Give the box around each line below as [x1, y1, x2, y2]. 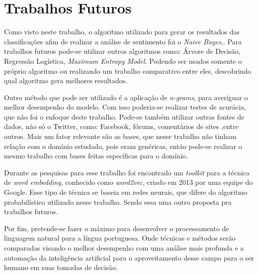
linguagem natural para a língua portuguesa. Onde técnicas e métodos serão [4, 233, 236, 243]
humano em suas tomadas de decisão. [4, 262, 118, 273]
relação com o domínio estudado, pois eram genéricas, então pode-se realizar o [4, 140, 242, 151]
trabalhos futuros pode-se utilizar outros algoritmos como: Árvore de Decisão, [4, 46, 241, 56]
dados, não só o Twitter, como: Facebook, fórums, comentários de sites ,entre [4, 121, 239, 132]
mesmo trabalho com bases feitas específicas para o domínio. [4, 150, 188, 161]
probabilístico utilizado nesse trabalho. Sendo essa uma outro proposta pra [4, 196, 232, 207]
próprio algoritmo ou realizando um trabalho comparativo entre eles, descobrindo [4, 65, 252, 76]
